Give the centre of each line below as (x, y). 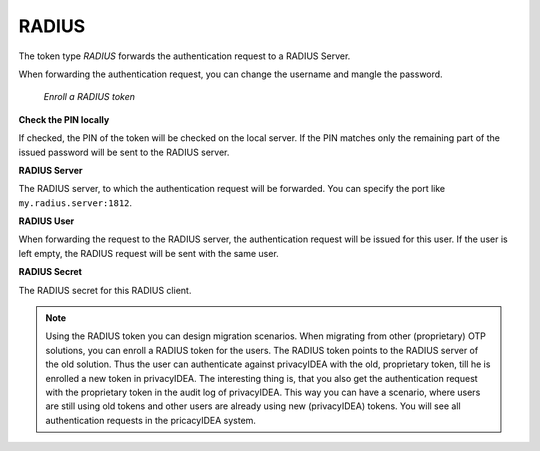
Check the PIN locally (64, 119)
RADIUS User (46, 221)
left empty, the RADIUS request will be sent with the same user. (148, 253)
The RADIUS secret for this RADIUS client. (105, 290)
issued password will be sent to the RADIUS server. (124, 152)
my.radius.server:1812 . (75, 202)
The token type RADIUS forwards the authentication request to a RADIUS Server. (184, 56)
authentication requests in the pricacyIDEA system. (151, 420)
